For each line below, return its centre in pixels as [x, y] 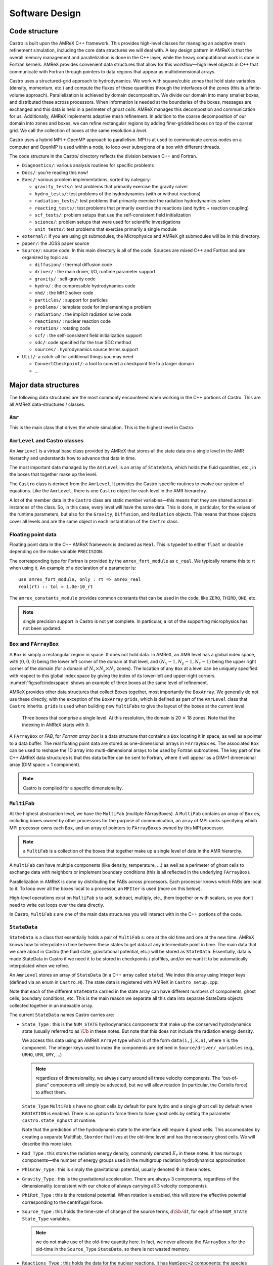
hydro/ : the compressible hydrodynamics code [85, 285]
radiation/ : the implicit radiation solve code [83, 314]
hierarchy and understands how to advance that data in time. [73, 458]
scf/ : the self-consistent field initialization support [88, 335]
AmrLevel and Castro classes [47, 440]
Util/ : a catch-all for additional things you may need [78, 356]
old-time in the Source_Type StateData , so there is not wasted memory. [113, 1249]
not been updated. [42, 628]
